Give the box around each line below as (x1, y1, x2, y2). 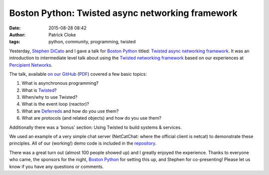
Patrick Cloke (48, 31, 76, 37)
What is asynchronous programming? (21, 80, 99, 86)
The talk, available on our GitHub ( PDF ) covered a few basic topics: (9, 71, 147, 77)
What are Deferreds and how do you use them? (21, 108, 119, 114)
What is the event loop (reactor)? (21, 101, 89, 107)
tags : (9, 39, 20, 45)
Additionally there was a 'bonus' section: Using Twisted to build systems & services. (9, 124, 182, 130)
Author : (9, 31, 26, 37)
